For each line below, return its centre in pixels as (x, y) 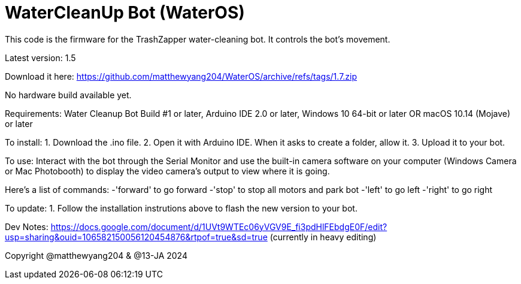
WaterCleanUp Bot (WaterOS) (125, 13)
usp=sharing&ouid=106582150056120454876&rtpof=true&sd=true (136, 237)
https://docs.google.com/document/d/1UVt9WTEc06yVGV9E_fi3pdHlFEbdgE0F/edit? (219, 226)
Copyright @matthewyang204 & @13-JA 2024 (96, 255)
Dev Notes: (27, 226)
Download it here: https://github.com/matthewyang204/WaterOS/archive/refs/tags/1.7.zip (181, 76)
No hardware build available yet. (68, 95)
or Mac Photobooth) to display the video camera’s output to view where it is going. (167, 171)
